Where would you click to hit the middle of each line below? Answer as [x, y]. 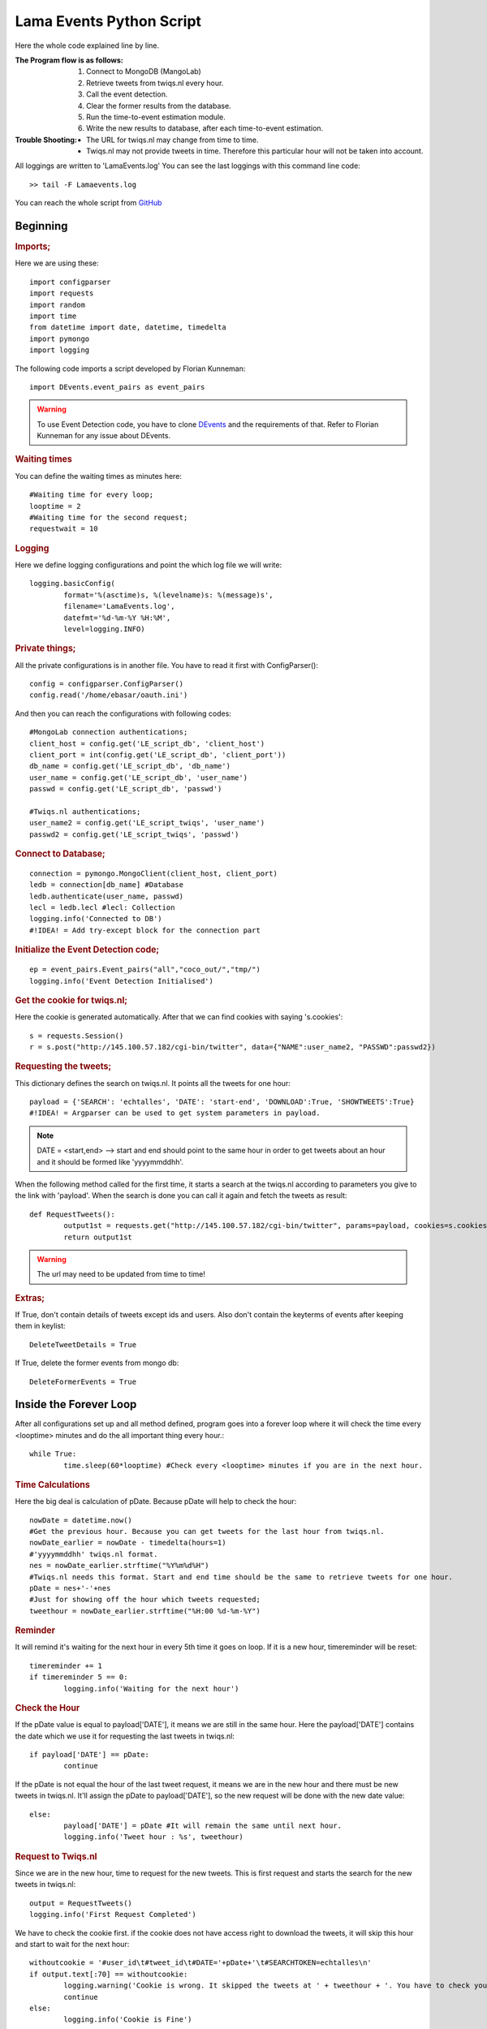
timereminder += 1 [66, 1665]
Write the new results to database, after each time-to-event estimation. [205, 128]
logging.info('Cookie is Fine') [128, 2020]
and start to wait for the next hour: [72, 1944]
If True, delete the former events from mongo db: [97, 1363]
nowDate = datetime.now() [81, 1520]
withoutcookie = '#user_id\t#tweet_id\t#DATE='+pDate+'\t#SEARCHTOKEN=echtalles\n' [201, 1963]
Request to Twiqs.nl [56, 1856]
